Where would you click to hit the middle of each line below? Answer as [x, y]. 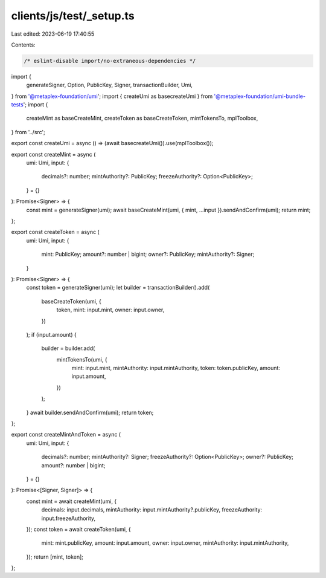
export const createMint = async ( [53, 154]
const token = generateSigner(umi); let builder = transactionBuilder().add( [118, 288]
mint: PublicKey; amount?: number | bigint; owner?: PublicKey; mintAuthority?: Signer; [148, 255]
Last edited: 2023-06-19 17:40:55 [53, 34]
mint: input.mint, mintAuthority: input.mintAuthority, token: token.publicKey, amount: [176, 368]
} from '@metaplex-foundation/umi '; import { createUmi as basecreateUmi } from [112, 96]
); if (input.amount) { [51, 334]
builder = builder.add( [68, 348]
